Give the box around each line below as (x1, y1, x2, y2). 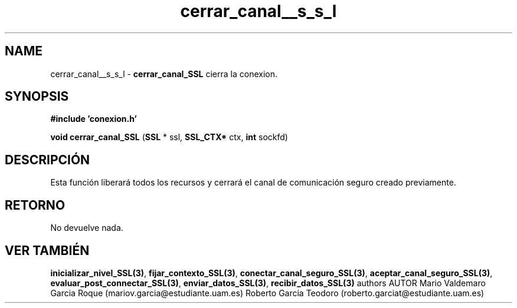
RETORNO (5, 197, 66, 213)
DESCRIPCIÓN (5, 152, 90, 167)
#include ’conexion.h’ (50, 114, 137, 124)
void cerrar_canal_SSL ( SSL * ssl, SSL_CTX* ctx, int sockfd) (50, 132, 288, 143)
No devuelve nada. (50, 223, 123, 233)
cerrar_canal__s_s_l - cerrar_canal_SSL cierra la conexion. (50, 68, 278, 79)
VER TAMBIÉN (5, 243, 90, 258)
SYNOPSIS (5, 89, 69, 104)
